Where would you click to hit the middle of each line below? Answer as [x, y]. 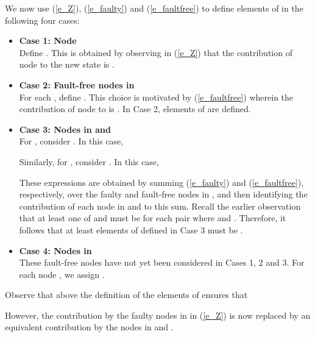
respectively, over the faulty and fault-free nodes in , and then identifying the [163, 194]
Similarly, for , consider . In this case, [89, 161]
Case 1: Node [48, 41]
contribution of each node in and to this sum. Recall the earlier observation [160, 206]
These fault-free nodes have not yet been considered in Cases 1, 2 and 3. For [162, 262]
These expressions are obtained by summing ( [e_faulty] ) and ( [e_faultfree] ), [161, 182]
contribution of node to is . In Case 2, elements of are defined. [135, 109]
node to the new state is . [67, 64]
